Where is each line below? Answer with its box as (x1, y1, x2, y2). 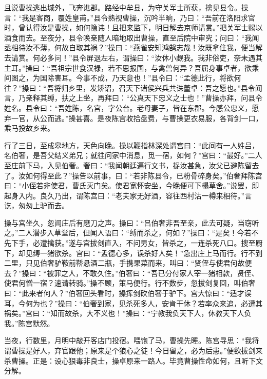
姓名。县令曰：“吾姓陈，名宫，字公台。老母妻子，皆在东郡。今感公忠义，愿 (4, 102, 259, 113)
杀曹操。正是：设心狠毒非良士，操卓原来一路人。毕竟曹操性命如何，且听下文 (4, 355, 263, 366)
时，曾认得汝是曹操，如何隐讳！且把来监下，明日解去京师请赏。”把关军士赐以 (4, 22, 263, 33)
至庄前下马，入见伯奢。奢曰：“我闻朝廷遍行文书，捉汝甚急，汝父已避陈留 (4, 159, 252, 170)
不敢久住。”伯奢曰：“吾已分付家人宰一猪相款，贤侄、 (83, 267, 259, 278)
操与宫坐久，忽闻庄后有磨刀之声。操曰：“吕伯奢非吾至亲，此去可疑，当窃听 (4, 217, 259, 228)
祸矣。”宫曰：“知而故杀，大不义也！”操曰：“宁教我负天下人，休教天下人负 (4, 308, 252, 318)
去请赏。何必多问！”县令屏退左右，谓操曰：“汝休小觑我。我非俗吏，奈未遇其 (4, 52, 263, 63)
